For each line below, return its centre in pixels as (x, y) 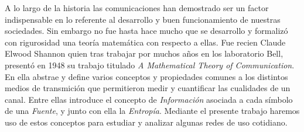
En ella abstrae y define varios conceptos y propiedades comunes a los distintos (146, 76)
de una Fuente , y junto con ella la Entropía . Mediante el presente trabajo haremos (152, 111)
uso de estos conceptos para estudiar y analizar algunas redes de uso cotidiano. (146, 122)
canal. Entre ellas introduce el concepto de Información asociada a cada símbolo (149, 99)
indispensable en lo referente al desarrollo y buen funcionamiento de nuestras (143, 19)
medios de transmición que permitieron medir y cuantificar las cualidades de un (148, 88)
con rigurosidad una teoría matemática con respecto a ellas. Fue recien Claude (145, 42)
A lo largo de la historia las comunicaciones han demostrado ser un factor (137, 8)
